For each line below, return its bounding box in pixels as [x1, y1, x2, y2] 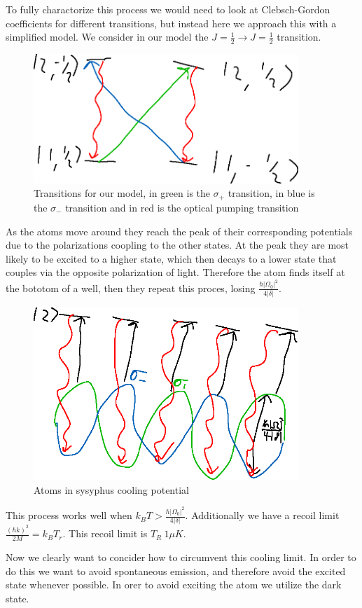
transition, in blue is [228, 186, 315, 200]
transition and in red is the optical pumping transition [65, 200, 299, 214]
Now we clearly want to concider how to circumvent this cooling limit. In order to [6, 550, 356, 565]
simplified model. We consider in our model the [6, 29, 209, 44]
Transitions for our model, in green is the [34, 186, 211, 200]
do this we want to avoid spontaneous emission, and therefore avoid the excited [6, 563, 346, 578]
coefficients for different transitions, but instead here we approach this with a [6, 15, 337, 30]
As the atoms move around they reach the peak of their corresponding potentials [6, 223, 353, 238]
